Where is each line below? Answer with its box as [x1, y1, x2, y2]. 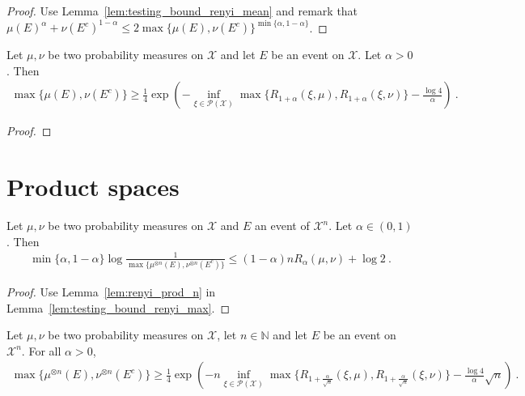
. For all [21, 342, 61, 359]
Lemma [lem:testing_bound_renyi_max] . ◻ [6, 299, 231, 316]
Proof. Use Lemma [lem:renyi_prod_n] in [6, 283, 216, 300]
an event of [255, 217, 310, 234]
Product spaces [6, 170, 180, 203]
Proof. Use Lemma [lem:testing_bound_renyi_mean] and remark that [6, 2, 358, 19]
